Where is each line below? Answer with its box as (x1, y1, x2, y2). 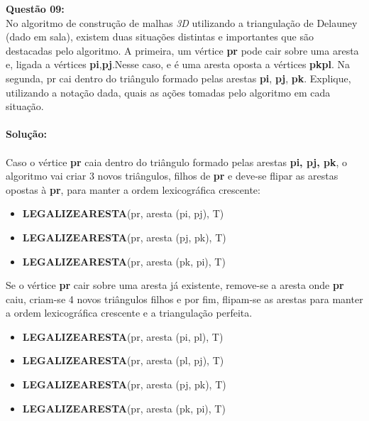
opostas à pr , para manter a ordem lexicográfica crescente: (6, 182, 260, 197)
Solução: (6, 126, 47, 141)
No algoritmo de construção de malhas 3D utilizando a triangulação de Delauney (6, 15, 358, 30)
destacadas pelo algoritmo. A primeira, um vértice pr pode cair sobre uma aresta (6, 43, 359, 58)
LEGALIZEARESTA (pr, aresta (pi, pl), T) (22, 329, 224, 344)
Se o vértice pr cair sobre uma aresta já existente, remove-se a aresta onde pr (6, 278, 344, 292)
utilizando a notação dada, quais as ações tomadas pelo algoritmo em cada (6, 84, 331, 99)
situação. (6, 99, 44, 114)
